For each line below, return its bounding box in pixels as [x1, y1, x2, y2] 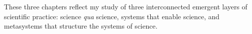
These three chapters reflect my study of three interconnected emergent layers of [4, 1, 248, 11]
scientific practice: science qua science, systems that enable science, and [4, 11, 220, 21]
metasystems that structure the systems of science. [4, 21, 158, 31]
